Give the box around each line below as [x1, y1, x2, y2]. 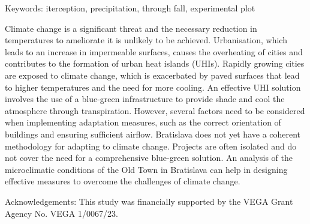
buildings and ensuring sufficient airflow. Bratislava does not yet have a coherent [5, 127, 301, 140]
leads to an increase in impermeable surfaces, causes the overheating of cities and [5, 45, 303, 58]
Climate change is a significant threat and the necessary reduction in [5, 22, 257, 34]
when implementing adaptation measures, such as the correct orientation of [5, 116, 281, 129]
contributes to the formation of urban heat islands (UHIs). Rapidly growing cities [5, 57, 305, 70]
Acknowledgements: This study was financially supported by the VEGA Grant [5, 195, 293, 207]
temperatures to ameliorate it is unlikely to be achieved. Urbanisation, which [5, 34, 287, 46]
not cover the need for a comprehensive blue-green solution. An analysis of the [5, 151, 293, 164]
